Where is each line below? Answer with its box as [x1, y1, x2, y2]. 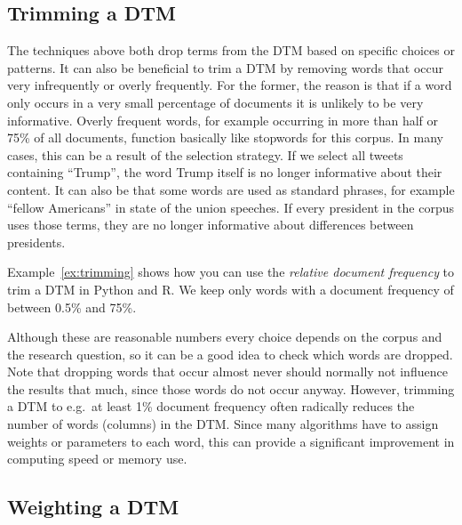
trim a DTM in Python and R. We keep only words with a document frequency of [7, 279, 454, 298]
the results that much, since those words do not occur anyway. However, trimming [7, 379, 455, 398]
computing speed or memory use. [7, 449, 187, 468]
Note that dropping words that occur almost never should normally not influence [7, 362, 448, 381]
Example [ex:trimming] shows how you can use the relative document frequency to [7, 262, 455, 281]
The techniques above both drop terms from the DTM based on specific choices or [7, 41, 455, 60]
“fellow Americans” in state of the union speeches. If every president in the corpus [7, 198, 455, 216]
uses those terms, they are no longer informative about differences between [7, 215, 414, 234]
